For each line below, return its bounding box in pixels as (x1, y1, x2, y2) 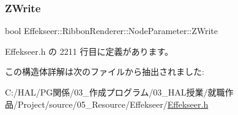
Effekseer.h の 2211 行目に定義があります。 (5, 44, 174, 57)
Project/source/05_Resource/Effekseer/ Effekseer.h (17, 97, 209, 110)
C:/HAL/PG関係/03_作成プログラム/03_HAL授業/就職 (5, 86, 225, 98)
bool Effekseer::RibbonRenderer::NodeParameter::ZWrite (5, 24, 218, 37)
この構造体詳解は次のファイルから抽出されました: (5, 65, 204, 78)
